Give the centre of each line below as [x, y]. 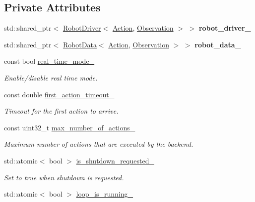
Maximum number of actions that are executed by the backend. [99, 144]
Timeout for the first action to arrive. [61, 111]
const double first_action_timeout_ [59, 94]
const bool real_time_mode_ [49, 61]
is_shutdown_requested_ [115, 160]
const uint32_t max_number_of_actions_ [70, 127]
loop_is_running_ [105, 194]
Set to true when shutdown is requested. [64, 177]
